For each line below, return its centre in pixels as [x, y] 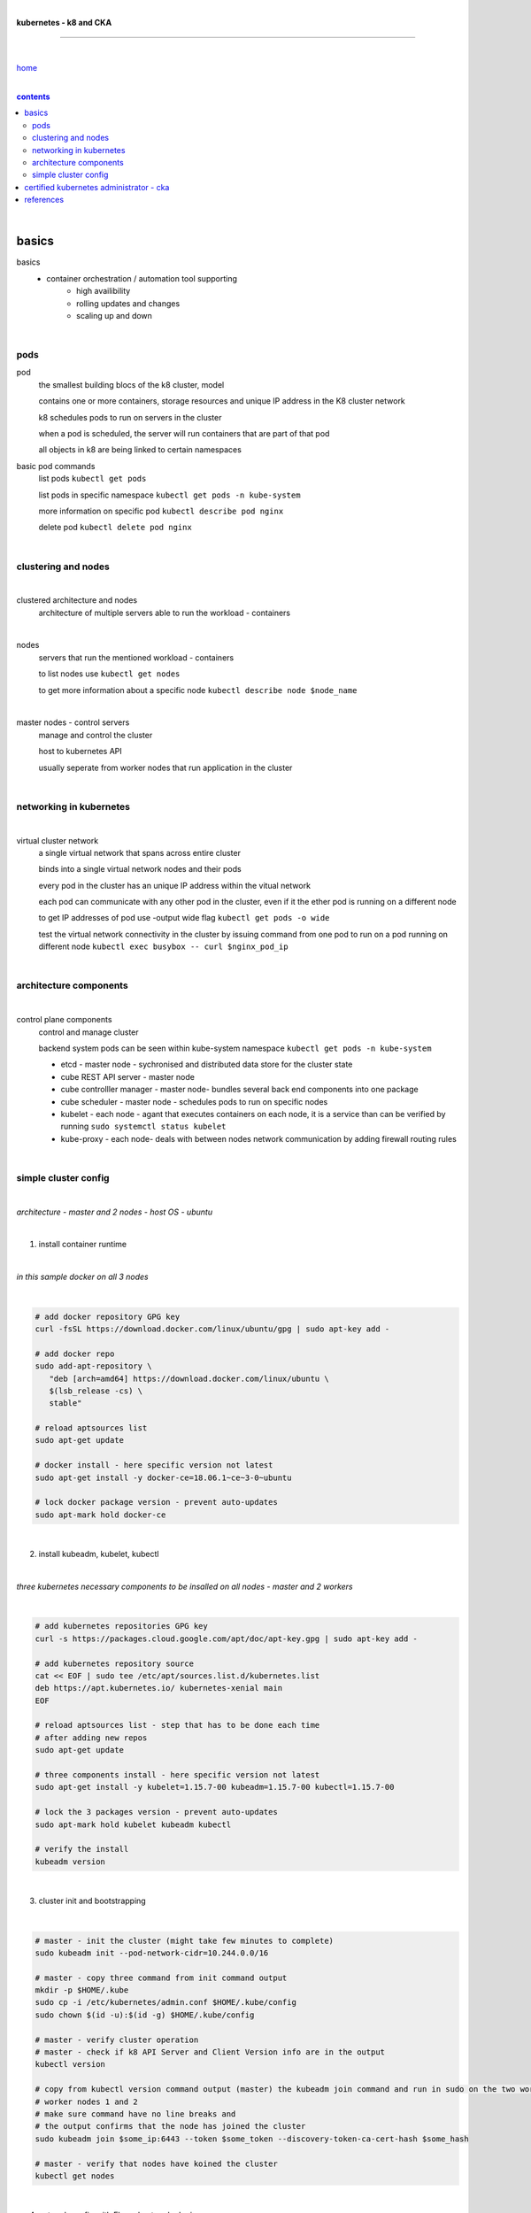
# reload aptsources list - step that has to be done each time [177, 1725]
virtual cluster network [58, 840]
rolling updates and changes [128, 303]
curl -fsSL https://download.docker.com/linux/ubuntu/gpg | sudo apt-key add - [212, 1329]
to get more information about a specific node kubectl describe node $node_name [198, 690]
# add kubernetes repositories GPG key [121, 1626]
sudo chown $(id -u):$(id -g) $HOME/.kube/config [145, 2015]
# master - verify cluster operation [117, 2040]
